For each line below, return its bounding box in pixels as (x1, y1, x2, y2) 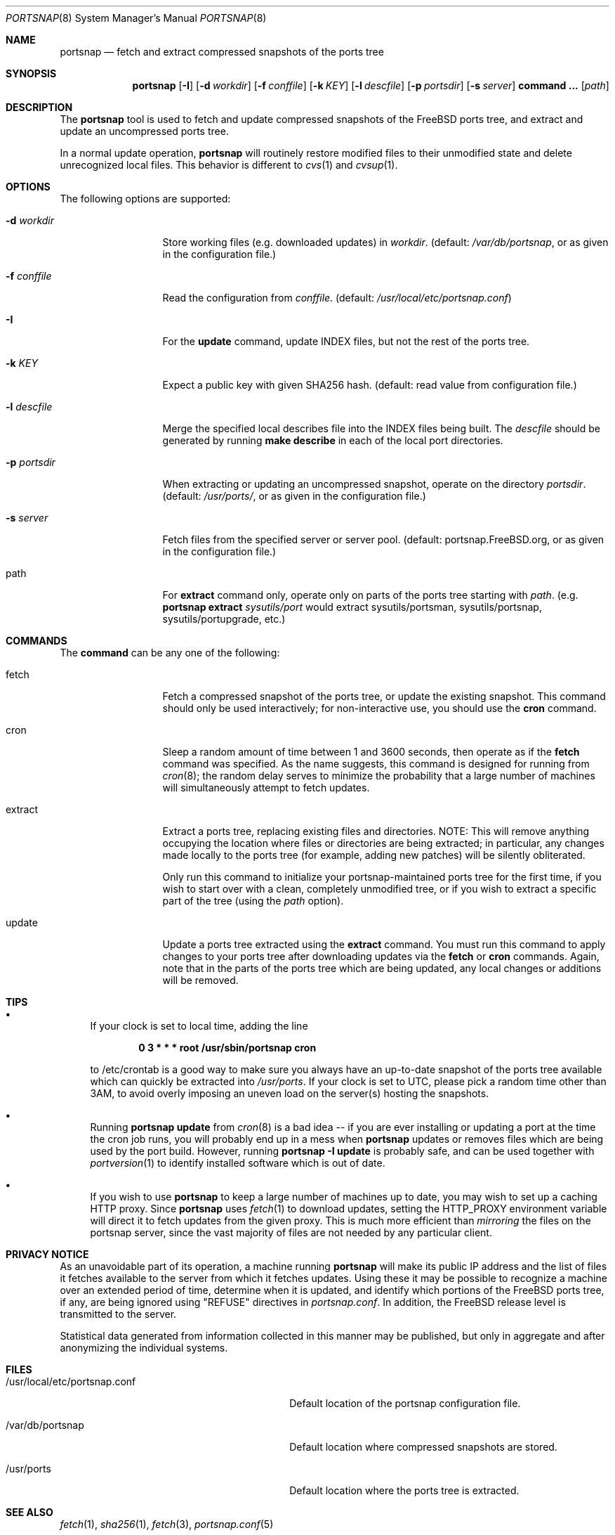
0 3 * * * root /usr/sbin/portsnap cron (138, 1042, 317, 1054)
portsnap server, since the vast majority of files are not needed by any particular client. (90, 1226, 492, 1238)
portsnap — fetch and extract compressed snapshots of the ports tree (60, 46, 384, 58)
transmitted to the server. (60, 1308, 177, 1320)
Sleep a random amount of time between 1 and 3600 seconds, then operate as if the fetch (162, 746, 580, 758)
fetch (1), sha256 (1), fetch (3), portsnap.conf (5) (60, 1518, 274, 1530)
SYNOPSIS (6, 67, 57, 79)
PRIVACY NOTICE (6, 1248, 89, 1260)
